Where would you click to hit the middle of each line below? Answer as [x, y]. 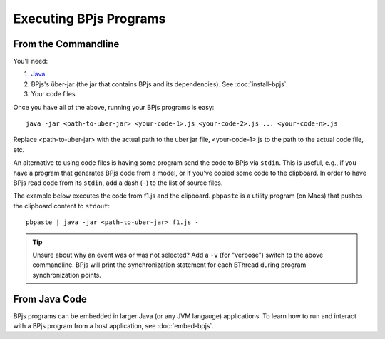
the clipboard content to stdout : [62, 206]
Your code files [53, 94]
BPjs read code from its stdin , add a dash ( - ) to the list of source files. [118, 183]
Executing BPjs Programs [89, 19]
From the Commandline [66, 44]
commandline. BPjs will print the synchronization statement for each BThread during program [169, 265]
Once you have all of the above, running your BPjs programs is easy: [114, 107]
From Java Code [50, 299]
